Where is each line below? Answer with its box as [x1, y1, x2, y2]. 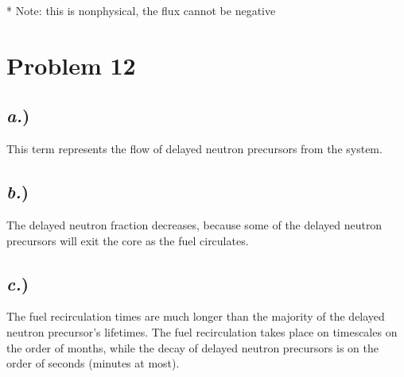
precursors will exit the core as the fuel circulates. [6, 232, 249, 248]
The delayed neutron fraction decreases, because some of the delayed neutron [6, 216, 383, 233]
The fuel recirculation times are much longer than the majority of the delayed [6, 308, 385, 325]
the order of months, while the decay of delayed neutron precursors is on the [6, 339, 379, 356]
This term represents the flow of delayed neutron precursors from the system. [6, 140, 383, 157]
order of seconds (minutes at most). [6, 355, 180, 371]
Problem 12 [6, 48, 136, 81]
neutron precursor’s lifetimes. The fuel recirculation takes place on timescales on [6, 323, 398, 340]
